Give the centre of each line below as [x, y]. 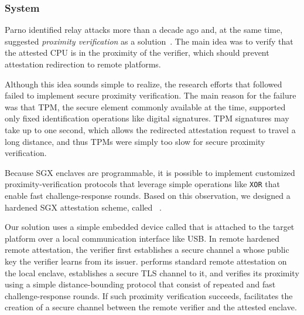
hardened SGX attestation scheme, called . [83, 207]
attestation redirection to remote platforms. [83, 64]
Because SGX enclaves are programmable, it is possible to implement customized [150, 172]
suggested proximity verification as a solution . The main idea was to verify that [149, 41]
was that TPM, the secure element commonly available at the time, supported [145, 106]
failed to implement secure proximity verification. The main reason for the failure [151, 95]
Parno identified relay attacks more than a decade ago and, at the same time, [144, 30]
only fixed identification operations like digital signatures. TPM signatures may [147, 118]
